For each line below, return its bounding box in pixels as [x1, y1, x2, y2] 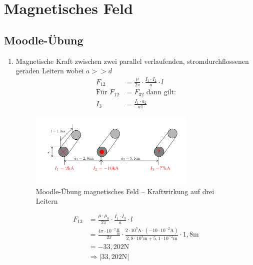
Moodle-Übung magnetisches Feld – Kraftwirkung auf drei [35, 186, 214, 196]
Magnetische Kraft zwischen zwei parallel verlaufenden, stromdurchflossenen [15, 55, 249, 66]
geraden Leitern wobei [15, 65, 84, 76]
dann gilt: [146, 89, 176, 96]
